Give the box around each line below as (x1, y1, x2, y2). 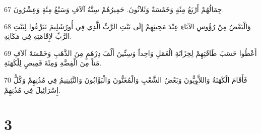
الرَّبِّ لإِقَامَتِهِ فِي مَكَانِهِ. (4, 31, 72, 41)
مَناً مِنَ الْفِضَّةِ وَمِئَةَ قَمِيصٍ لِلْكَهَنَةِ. (4, 57, 102, 68)
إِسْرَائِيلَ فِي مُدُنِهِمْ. (4, 84, 61, 95)
